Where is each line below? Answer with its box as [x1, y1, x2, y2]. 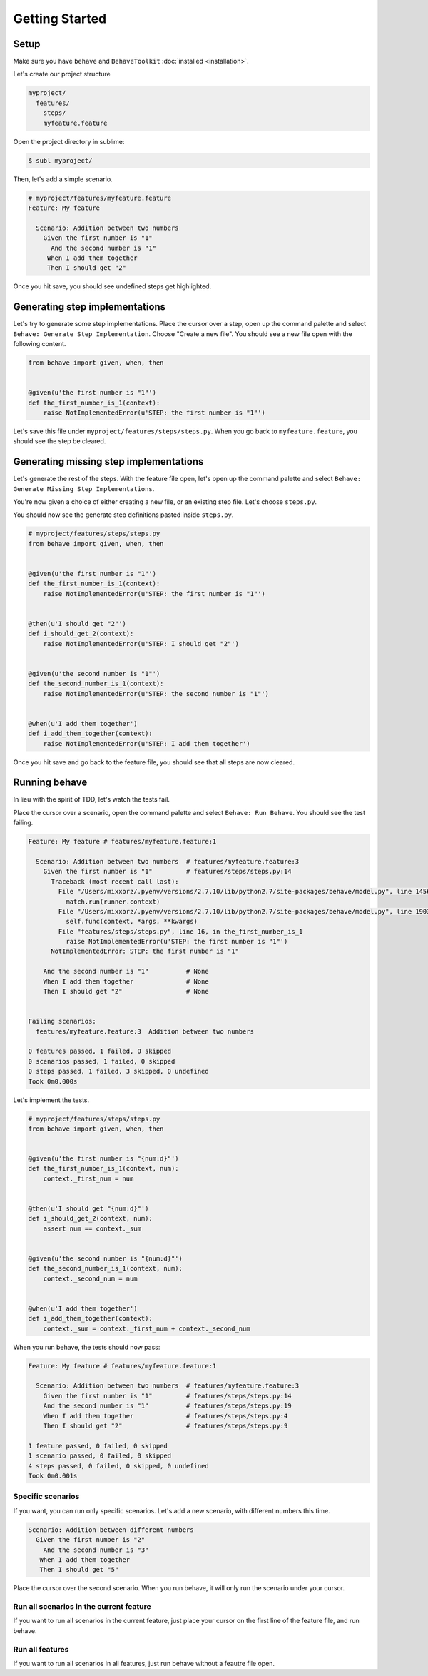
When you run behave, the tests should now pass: [13, 1343, 160, 1351]
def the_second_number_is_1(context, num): [28, 1264, 183, 1273]
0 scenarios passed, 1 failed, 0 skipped [28, 1057, 175, 1065]
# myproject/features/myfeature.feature [28, 193, 171, 202]
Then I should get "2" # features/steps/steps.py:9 [43, 1422, 288, 1430]
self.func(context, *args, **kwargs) [65, 917, 198, 926]
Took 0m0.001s [28, 1472, 78, 1480]
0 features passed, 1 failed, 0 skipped [28, 1047, 171, 1056]
